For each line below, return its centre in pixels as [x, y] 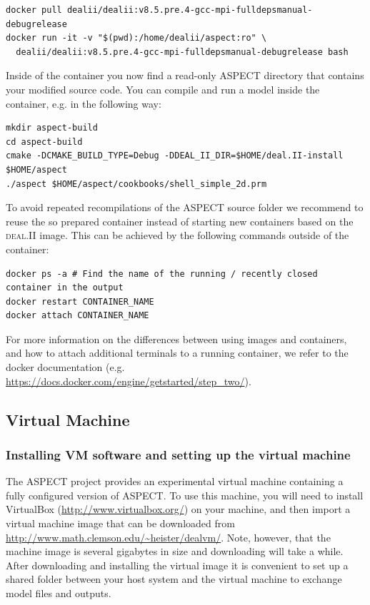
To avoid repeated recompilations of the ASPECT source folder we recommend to [185, 207]
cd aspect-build [44, 142]
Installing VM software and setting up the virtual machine [178, 454]
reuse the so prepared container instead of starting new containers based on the [180, 221]
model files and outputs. [59, 593]
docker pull [34, 10]
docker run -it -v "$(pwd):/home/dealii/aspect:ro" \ [136, 38]
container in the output [65, 288]
